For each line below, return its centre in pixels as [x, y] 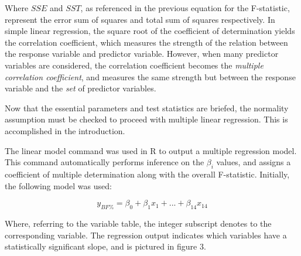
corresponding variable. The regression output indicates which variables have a [146, 235]
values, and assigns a [254, 162]
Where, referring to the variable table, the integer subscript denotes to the [138, 223]
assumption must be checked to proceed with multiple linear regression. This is [146, 119]
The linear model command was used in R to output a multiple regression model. [151, 150]
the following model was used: [58, 185]
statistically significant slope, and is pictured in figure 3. [105, 246]
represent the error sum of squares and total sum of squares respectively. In [140, 19]
